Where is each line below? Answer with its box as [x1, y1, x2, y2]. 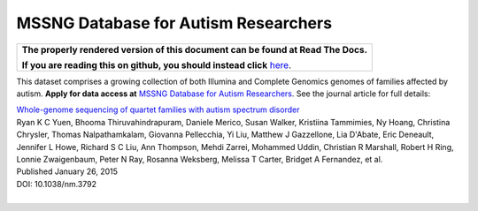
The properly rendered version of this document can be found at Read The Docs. [21, 43, 367, 56]
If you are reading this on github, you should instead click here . [21, 58, 292, 71]
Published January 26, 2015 [16, 166, 119, 177]
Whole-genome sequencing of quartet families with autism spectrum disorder [16, 104, 300, 115]
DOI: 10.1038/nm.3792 [16, 178, 97, 189]
